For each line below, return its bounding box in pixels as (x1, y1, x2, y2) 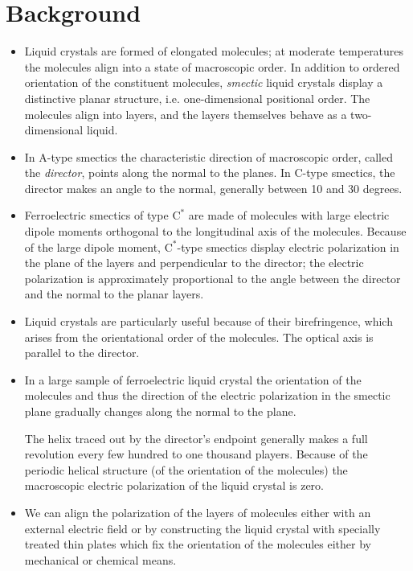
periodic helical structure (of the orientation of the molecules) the (24, 461, 348, 478)
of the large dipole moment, (24, 238, 162, 255)
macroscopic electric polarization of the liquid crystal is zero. (24, 477, 324, 494)
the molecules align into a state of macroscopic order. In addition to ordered (24, 58, 400, 75)
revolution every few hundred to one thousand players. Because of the (24, 446, 368, 462)
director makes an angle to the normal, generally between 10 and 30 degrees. (24, 179, 403, 196)
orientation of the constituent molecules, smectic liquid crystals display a (24, 74, 383, 91)
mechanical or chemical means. (24, 551, 177, 568)
